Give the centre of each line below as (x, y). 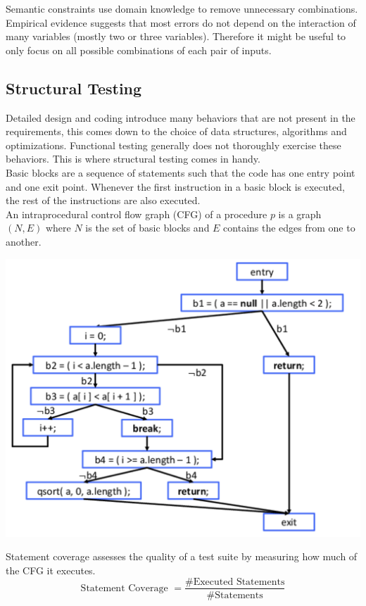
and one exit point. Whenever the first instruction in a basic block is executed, (175, 186)
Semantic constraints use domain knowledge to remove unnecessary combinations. (182, 8)
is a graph (300, 214)
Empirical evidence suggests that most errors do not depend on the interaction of (181, 22)
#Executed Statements (235, 582)
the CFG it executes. (51, 570)
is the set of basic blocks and (147, 228)
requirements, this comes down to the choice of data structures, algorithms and (176, 131)
